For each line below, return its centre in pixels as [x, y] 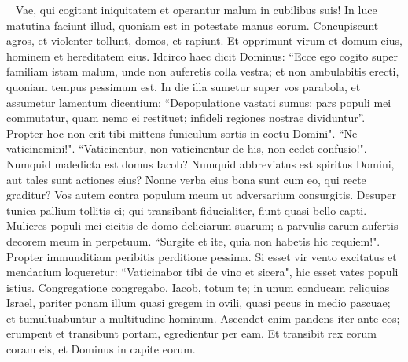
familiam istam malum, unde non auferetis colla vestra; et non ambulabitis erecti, [203, 71]
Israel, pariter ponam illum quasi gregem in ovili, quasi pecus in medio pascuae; [198, 303]
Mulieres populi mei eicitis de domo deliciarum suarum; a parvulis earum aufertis [202, 225]
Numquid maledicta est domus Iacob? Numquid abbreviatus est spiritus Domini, [200, 163]
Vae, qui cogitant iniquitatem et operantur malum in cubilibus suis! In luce [196, 9]
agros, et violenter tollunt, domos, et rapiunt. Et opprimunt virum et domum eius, [204, 41]
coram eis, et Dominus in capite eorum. [101, 349]
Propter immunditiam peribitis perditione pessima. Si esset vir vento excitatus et [202, 256]
